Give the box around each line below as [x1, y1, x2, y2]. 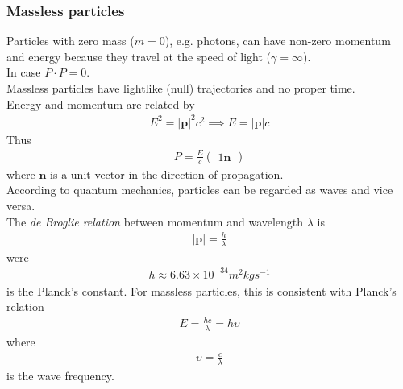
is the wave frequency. [6, 367, 114, 384]
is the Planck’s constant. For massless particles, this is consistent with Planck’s [6, 282, 397, 299]
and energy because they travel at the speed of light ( [6, 48, 272, 64]
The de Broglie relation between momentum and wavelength [6, 213, 304, 230]
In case [6, 64, 41, 81]
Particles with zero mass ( [6, 32, 135, 49]
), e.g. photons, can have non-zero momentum [164, 32, 391, 49]
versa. [6, 197, 35, 214]
